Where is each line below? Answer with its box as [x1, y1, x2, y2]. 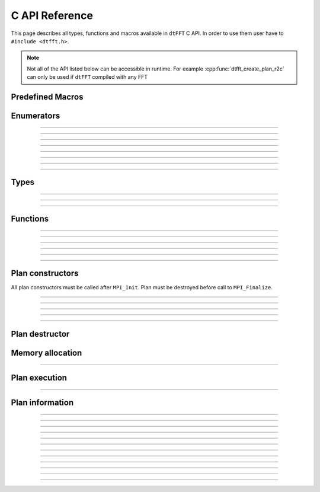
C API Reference [11, 9, 93, 22]
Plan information [11, 397, 74, 407]
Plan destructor [11, 329, 70, 339]
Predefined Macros [11, 92, 84, 102]
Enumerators [11, 110, 60, 121]
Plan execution [11, 372, 68, 382]
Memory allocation [11, 347, 82, 358]
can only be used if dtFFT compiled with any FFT [27, 74, 148, 81]
